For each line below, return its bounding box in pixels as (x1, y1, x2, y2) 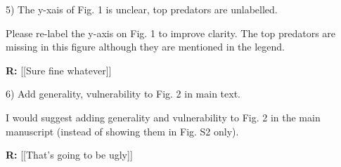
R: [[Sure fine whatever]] (6, 62, 112, 77)
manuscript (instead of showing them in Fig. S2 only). (6, 123, 239, 138)
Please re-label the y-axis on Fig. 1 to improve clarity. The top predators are (6, 25, 336, 40)
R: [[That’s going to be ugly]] (6, 147, 133, 162)
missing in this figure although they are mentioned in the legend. (6, 39, 285, 54)
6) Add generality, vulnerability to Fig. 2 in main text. (6, 86, 240, 101)
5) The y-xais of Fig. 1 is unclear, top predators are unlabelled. (6, 2, 278, 16)
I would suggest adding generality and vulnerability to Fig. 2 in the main (6, 109, 321, 124)
